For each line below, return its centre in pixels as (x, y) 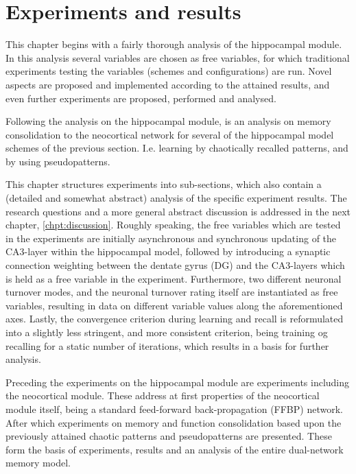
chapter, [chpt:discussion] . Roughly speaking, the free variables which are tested (173, 225)
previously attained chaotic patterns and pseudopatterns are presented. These (169, 436)
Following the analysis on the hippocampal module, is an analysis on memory (168, 121)
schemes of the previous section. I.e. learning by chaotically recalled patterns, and (177, 148)
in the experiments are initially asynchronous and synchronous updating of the (171, 238)
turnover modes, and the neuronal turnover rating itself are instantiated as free (172, 292)
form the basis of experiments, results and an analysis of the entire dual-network (175, 449)
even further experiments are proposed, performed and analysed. (141, 98)
